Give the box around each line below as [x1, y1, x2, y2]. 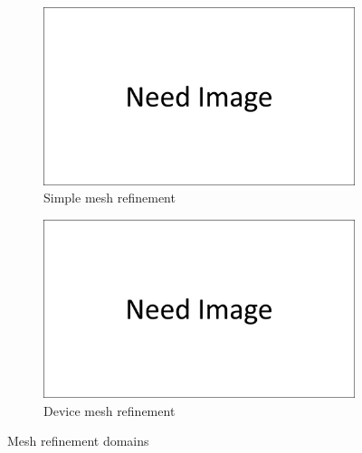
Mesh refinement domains [7, 431, 149, 450]
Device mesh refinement [43, 401, 176, 420]
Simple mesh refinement [43, 188, 176, 207]
